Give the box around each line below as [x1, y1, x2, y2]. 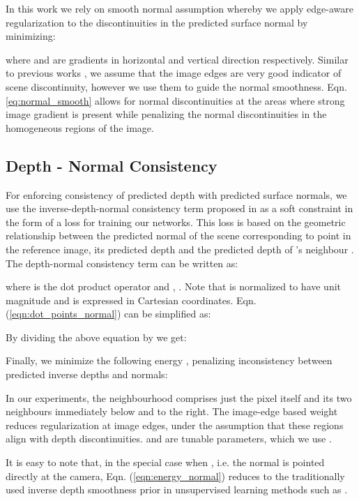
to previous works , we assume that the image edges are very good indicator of [6, 66, 342, 80]
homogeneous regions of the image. [6, 120, 154, 135]
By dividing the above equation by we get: [6, 329, 187, 344]
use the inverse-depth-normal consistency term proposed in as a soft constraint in [6, 201, 353, 216]
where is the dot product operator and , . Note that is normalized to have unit [6, 279, 342, 294]
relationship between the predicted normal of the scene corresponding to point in [6, 228, 351, 243]
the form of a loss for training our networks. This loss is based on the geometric [6, 214, 346, 229]
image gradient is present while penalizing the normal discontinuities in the [6, 107, 327, 121]
